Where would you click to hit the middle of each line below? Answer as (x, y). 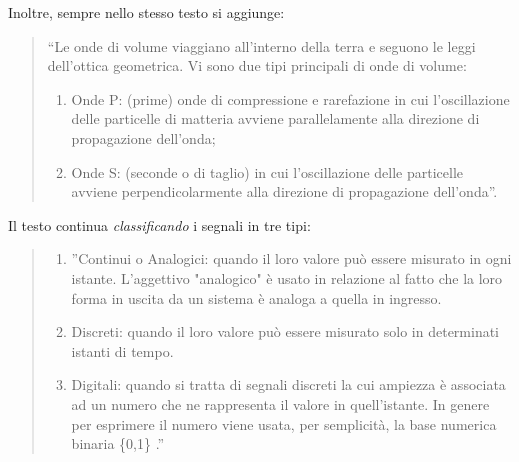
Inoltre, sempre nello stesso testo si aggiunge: (146, 12)
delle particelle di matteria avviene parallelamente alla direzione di (275, 118)
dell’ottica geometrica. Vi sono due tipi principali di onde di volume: (257, 65)
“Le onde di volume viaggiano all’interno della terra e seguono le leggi (261, 45)
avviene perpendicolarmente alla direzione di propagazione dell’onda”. (284, 191)
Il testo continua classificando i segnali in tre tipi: (159, 224)
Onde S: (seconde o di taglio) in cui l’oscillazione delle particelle (267, 171)
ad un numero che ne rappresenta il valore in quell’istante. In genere (280, 403)
